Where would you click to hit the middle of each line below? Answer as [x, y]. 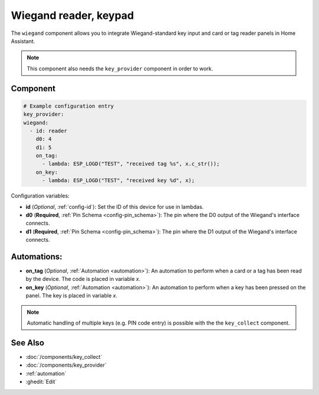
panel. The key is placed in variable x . [71, 296]
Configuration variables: [40, 196]
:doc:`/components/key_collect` [64, 357]
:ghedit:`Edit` [41, 382]
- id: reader [48, 131]
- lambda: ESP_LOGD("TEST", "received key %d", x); [118, 181]
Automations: [37, 256]
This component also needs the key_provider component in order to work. [120, 69]
